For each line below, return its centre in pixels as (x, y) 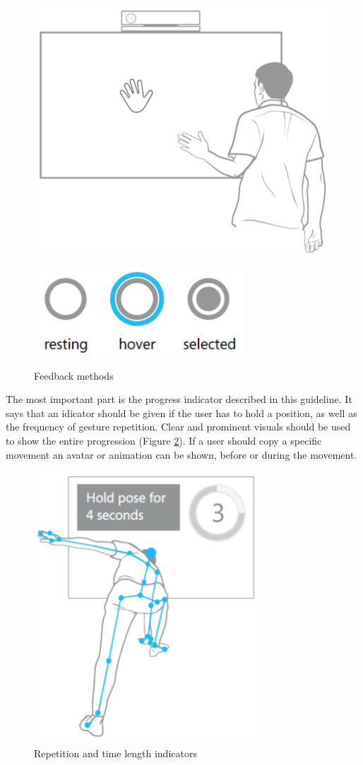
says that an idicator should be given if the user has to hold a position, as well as (181, 412)
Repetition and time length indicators (115, 753)
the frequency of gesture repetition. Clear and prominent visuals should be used (178, 427)
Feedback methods (74, 375)
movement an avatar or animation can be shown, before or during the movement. (181, 454)
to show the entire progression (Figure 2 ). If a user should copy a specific (164, 441)
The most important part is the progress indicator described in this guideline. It (179, 399)
